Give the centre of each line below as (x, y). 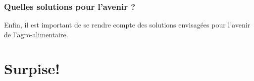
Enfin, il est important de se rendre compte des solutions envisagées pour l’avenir (127, 25)
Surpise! (32, 68)
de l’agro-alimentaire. (36, 34)
